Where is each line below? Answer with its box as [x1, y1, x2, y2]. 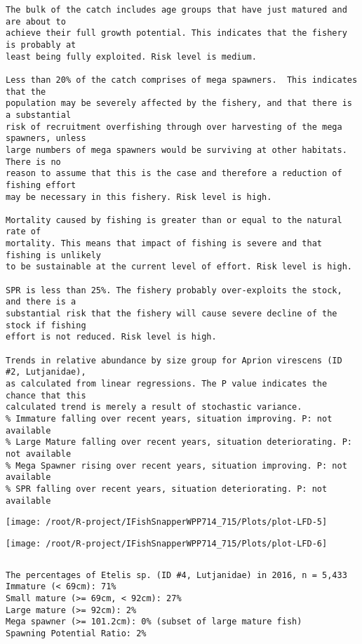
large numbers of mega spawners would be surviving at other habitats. [6, 145, 347, 155]
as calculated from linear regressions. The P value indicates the [6, 379, 328, 389]
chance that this [6, 390, 86, 401]
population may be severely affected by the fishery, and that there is [6, 98, 352, 109]
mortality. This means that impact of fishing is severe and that [6, 239, 323, 249]
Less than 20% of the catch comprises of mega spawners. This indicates [6, 74, 358, 85]
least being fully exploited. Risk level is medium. [6, 51, 257, 62]
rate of [6, 227, 41, 237]
